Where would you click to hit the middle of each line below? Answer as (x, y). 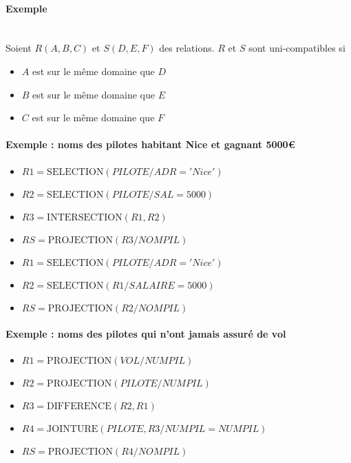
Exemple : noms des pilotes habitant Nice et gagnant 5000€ (150, 144)
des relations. (187, 48)
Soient (19, 48)
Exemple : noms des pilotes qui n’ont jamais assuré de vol (146, 334)
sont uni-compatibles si (297, 48)
